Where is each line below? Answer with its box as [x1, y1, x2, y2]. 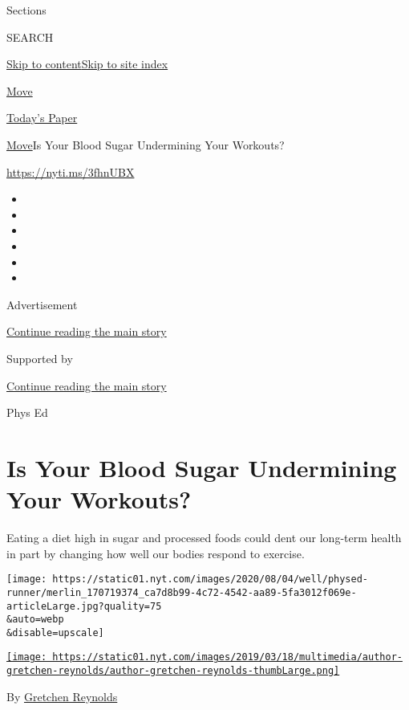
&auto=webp [6, 614, 64, 626]
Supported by [6, 349, 73, 366]
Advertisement [6, 296, 78, 312]
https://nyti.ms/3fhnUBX [6, 163, 135, 180]
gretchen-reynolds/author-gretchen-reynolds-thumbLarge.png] [6, 665, 340, 677]
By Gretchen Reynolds [6, 688, 118, 704]
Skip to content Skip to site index [6, 55, 168, 72]
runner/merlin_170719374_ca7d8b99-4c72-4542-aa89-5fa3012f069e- [6, 586, 357, 598]
